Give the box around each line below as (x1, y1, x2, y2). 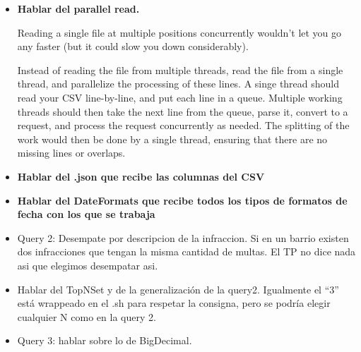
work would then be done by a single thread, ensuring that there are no (17, 131, 328, 146)
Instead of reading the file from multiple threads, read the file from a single (17, 62, 343, 77)
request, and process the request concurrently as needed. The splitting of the (17, 118, 350, 133)
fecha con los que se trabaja (17, 207, 155, 221)
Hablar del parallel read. (17, 1, 140, 16)
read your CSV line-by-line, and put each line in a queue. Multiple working (17, 90, 343, 104)
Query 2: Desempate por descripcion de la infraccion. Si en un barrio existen (17, 230, 349, 245)
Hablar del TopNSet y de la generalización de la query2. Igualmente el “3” (17, 281, 339, 296)
